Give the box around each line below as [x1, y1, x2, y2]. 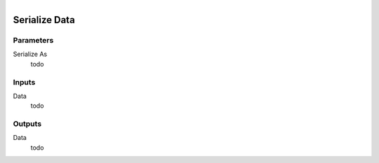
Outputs [13, 119, 42, 129]
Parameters [13, 35, 54, 45]
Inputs [13, 77, 36, 87]
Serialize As [13, 50, 48, 59]
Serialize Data [13, 14, 75, 26]
